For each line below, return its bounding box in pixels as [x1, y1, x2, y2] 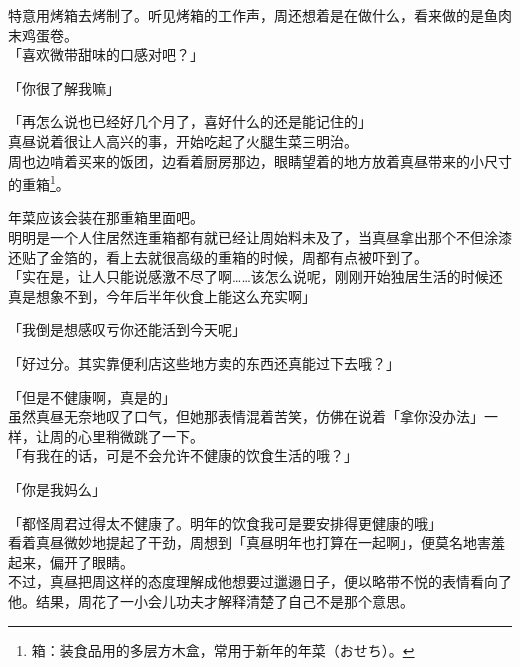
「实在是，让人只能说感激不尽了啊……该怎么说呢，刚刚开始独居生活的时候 [8, 266, 489, 287]
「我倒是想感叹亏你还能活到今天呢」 [8, 319, 246, 340]
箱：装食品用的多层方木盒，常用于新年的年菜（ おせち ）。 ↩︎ [31, 639, 415, 660]
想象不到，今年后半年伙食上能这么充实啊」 [35, 285, 316, 306]
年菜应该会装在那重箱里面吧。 [8, 207, 204, 228]
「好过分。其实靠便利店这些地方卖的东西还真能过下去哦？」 [8, 352, 400, 373]
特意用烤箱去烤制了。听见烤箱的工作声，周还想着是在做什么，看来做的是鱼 [8, 5, 498, 25]
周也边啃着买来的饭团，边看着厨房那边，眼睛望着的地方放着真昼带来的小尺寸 [8, 150, 512, 171]
